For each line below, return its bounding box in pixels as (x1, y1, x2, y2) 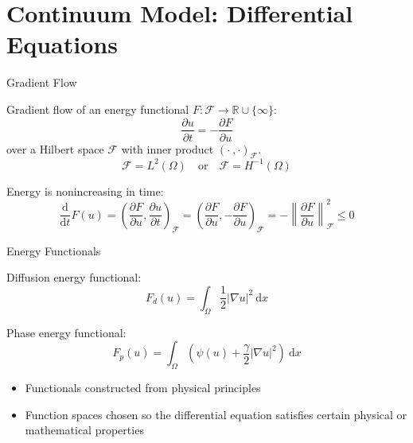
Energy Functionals (6, 242, 101, 258)
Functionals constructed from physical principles (25, 379, 261, 396)
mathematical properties (25, 422, 144, 438)
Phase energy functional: (6, 324, 127, 340)
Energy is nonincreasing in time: (6, 182, 164, 199)
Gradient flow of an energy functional (6, 100, 189, 117)
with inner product (121, 140, 214, 157)
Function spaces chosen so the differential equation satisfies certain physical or (25, 406, 407, 422)
